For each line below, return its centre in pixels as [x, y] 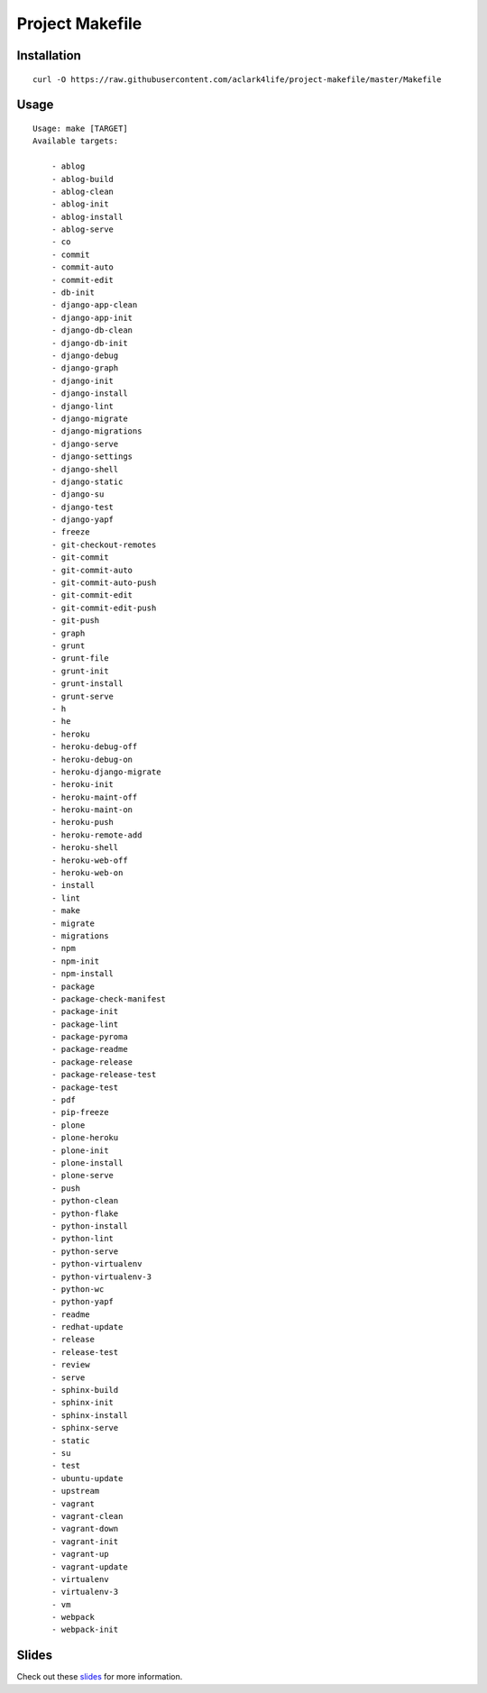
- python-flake [85, 1213]
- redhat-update [87, 1327]
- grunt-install [87, 684]
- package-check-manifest [109, 999]
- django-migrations [96, 431]
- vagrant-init [85, 1541]
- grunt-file [80, 659]
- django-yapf [83, 520]
